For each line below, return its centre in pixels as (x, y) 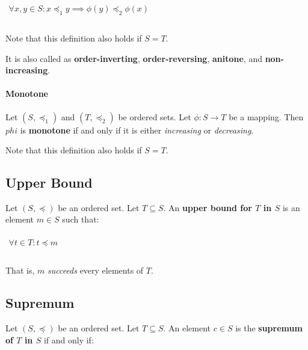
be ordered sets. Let (155, 116)
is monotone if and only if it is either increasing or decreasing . (137, 130)
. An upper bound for (208, 207)
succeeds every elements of (95, 270)
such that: (81, 219)
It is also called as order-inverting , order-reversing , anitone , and (134, 58)
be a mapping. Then (266, 116)
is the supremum (269, 328)
